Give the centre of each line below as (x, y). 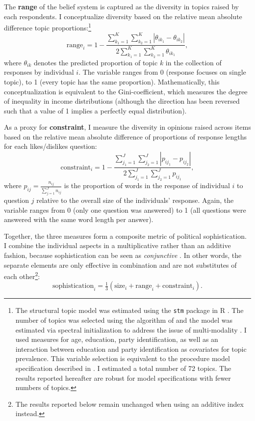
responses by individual (39, 72)
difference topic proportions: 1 (48, 27)
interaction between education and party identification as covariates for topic (131, 349)
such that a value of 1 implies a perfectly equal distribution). (95, 110)
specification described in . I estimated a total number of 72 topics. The (123, 368)
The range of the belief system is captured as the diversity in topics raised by (121, 6)
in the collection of (193, 62)
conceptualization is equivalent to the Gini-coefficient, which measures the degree (126, 91)
